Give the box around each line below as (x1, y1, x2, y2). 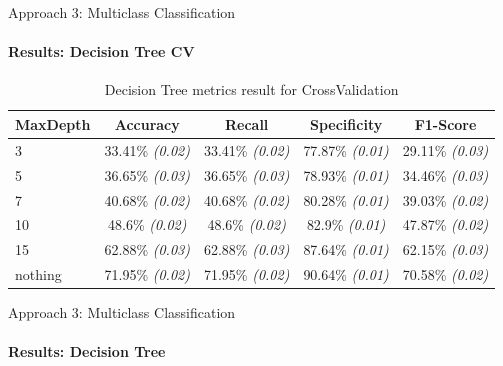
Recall (224, 113, 269, 134)
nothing (15, 264, 62, 285)
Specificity (309, 113, 383, 134)
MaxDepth (15, 113, 91, 134)
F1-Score (414, 113, 477, 134)
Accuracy (114, 113, 180, 134)
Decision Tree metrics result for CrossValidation (104, 79, 399, 100)
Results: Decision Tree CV (8, 41, 195, 62)
